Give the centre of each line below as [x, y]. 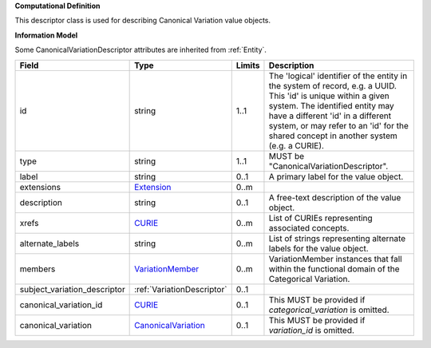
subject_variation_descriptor [72, 289]
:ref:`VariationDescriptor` [181, 289]
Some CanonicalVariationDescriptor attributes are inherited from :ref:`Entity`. [141, 50]
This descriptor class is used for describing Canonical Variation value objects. [143, 21]
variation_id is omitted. [312, 330]
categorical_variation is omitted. [329, 310]
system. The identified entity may [331, 105]
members [38, 269]
